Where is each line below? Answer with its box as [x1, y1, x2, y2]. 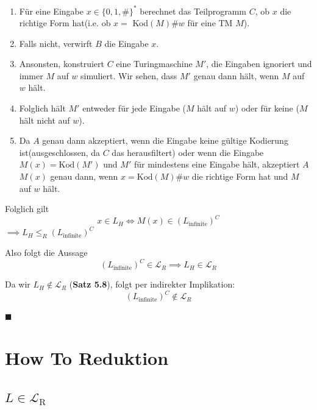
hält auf [197, 102, 227, 115]
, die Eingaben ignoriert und [206, 57, 312, 70]
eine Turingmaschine [116, 57, 193, 70]
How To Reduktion [5, 345, 169, 370]
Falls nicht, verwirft [19, 37, 93, 49]
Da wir [5, 278, 30, 291]
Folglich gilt [5, 202, 49, 215]
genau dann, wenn [50, 170, 118, 183]
